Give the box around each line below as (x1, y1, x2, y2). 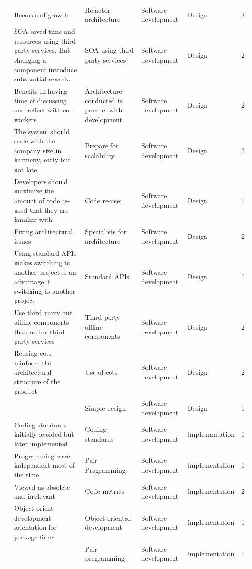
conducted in (85, 95, 123, 105)
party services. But (14, 45, 70, 55)
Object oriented (85, 512, 131, 522)
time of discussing (14, 95, 67, 105)
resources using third (14, 35, 76, 46)
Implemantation (187, 429, 235, 439)
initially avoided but (14, 429, 74, 439)
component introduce (14, 64, 77, 74)
